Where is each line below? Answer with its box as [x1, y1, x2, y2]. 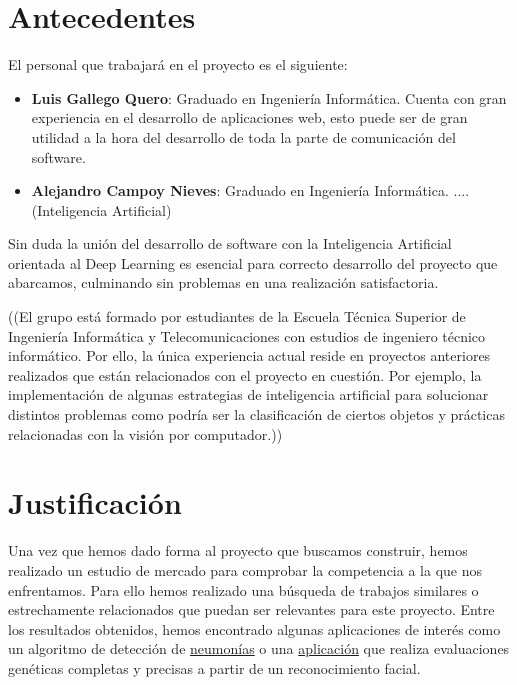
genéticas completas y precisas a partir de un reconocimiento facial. [8, 657, 421, 678]
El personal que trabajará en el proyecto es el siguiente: [8, 54, 348, 75]
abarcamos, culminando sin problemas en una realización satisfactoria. [8, 272, 439, 293]
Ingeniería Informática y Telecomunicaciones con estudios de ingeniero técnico [8, 325, 486, 346]
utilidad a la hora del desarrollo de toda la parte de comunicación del [31, 126, 456, 147]
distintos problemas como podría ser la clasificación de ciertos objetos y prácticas [8, 404, 505, 425]
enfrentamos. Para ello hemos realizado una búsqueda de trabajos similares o [8, 579, 479, 600]
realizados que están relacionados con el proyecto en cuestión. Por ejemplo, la [8, 364, 482, 385]
